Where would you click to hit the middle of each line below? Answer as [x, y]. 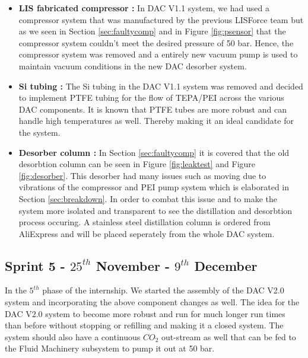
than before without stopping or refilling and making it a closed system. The [144, 325]
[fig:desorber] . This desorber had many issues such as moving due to [142, 175]
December [226, 265]
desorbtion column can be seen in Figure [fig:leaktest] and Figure [137, 164]
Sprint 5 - [35, 265]
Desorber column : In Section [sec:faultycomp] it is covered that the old [154, 152]
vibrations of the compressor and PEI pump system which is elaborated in [154, 187]
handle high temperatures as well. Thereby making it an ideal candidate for [156, 121]
